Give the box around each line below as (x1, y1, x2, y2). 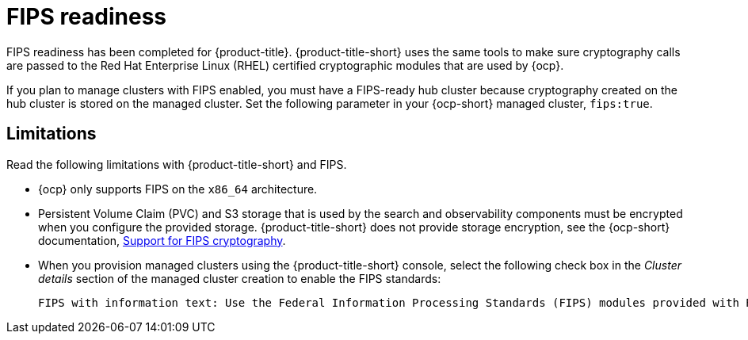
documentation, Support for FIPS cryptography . (38, 233, 286, 247)
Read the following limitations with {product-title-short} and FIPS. (6, 157, 347, 171)
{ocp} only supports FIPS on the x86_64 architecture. (38, 181, 318, 196)
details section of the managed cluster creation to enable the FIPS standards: (38, 271, 441, 285)
